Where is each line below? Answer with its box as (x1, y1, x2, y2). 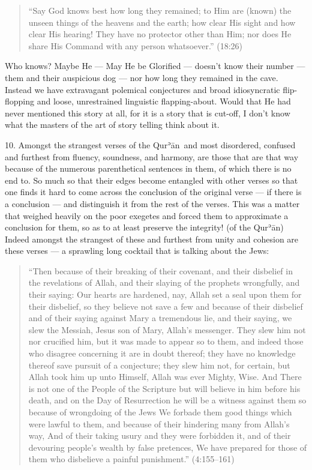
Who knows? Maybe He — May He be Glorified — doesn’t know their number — (5, 59, 305, 72)
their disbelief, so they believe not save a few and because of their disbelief (28, 300, 303, 312)
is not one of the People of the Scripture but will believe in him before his (28, 382, 301, 394)
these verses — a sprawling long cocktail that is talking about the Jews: (5, 244, 269, 257)
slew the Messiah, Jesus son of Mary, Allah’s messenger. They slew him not (28, 323, 306, 336)
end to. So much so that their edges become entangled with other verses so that (5, 173, 298, 186)
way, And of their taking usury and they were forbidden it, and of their (28, 429, 291, 442)
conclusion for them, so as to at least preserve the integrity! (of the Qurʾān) (5, 221, 284, 233)
